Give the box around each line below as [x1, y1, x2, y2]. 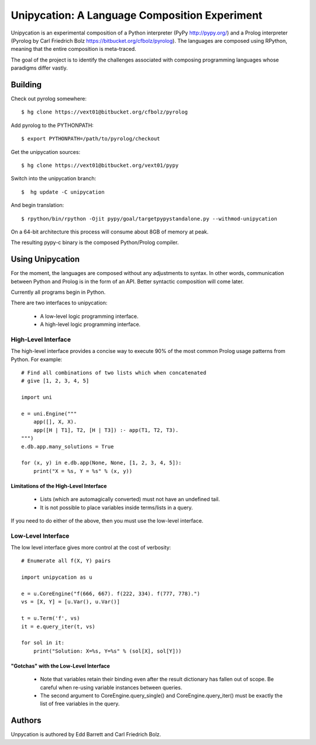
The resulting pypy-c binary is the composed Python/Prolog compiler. [11, 239, 179, 246]
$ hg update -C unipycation [21, 188, 105, 195]
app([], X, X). [33, 418, 77, 425]
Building [11, 80, 42, 90]
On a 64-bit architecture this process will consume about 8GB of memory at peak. [11, 228, 209, 235]
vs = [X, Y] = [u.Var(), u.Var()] [21, 599, 120, 605]
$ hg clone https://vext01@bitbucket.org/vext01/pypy [21, 162, 178, 169]
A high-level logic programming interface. [40, 321, 140, 328]
